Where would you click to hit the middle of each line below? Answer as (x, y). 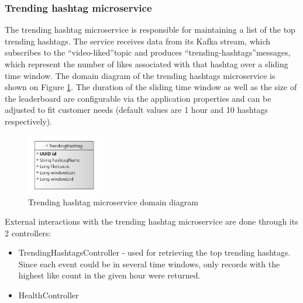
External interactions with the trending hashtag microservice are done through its (151, 221)
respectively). (29, 121)
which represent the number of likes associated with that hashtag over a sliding (147, 64)
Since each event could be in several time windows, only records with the (149, 264)
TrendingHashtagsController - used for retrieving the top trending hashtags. (154, 252)
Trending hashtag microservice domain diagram (113, 202)
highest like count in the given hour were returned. (109, 275)
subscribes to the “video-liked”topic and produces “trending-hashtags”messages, (148, 52)
